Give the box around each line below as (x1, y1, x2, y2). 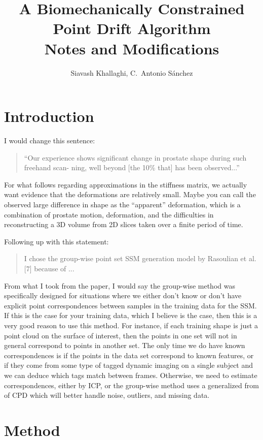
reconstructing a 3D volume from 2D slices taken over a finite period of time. (4, 219, 243, 230)
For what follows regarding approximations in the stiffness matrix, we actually (4, 179, 247, 190)
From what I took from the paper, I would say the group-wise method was (4, 280, 235, 291)
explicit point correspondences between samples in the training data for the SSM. (4, 300, 257, 310)
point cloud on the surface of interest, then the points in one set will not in (4, 330, 237, 340)
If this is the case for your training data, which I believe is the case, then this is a (4, 310, 257, 321)
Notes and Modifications (44, 38, 219, 58)
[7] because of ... (24, 263, 74, 273)
